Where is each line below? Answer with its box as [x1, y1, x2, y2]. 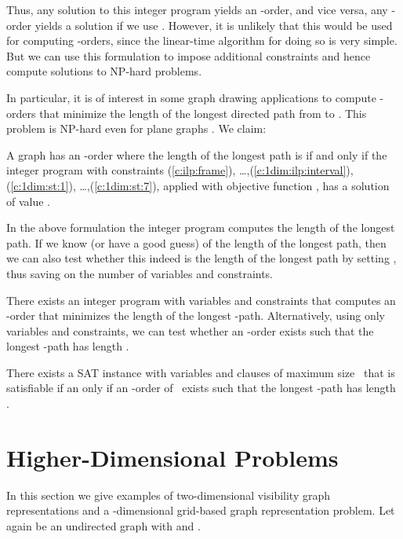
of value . [6, 192, 50, 209]
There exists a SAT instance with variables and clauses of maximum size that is [6, 364, 395, 380]
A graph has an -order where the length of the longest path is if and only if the [6, 146, 387, 163]
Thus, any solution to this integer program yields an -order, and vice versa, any [6, 2, 388, 17]
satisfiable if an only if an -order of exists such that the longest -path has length [6, 379, 396, 396]
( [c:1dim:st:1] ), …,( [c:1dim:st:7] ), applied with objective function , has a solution [6, 177, 390, 193]
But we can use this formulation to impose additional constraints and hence [6, 47, 371, 64]
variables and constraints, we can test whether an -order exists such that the [6, 322, 374, 339]
